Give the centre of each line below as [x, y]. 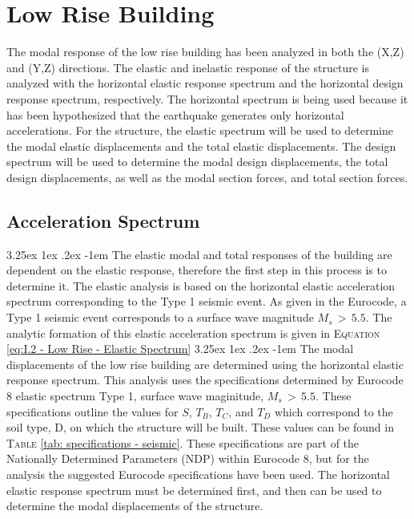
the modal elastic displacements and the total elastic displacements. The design [201, 146]
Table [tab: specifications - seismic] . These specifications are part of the [183, 442]
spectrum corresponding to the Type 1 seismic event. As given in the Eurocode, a [207, 301]
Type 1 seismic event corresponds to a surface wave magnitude [160, 317]
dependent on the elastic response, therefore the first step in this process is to [197, 270]
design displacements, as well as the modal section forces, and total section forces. [207, 177]
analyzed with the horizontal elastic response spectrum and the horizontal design [205, 83]
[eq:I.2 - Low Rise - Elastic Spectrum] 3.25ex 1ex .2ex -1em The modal [180, 349]
